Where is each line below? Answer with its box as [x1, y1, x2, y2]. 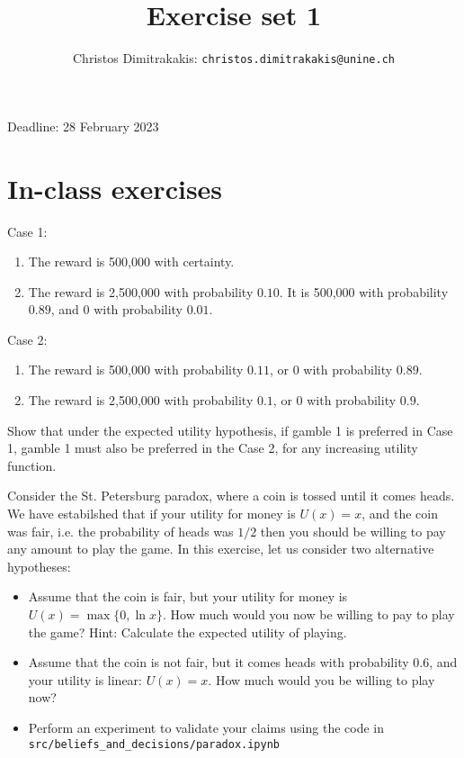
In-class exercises [7, 169, 223, 206]
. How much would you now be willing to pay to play [163, 605, 455, 623]
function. [7, 456, 57, 474]
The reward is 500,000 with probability [28, 360, 244, 379]
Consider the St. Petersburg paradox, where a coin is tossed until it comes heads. [7, 486, 455, 505]
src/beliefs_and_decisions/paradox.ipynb [28, 737, 280, 751]
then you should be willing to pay [260, 521, 446, 540]
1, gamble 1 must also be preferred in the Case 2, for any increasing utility [7, 438, 418, 457]
